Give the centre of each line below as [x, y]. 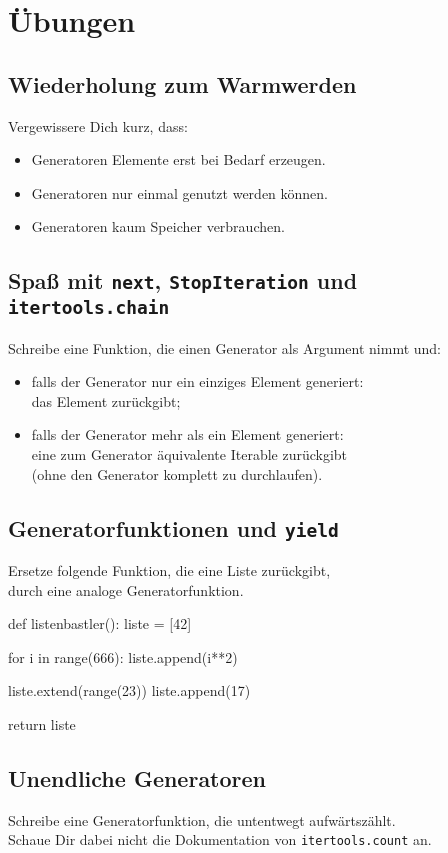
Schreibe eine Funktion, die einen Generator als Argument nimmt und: [225, 347]
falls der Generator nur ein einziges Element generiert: [197, 381]
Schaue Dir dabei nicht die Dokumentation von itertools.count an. [220, 839]
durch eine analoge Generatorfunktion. [126, 589]
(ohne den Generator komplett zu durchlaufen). [177, 473]
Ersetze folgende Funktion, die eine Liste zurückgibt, [169, 570]
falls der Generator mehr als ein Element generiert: [187, 434]
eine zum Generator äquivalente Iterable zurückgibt [189, 454]
